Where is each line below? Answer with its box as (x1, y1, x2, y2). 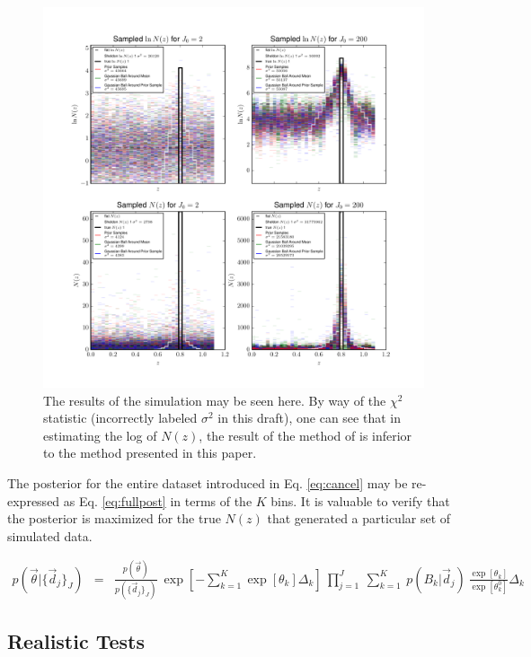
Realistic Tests (7, 627, 146, 655)
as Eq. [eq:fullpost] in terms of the (63, 491, 252, 510)
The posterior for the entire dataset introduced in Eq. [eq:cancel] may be (7, 473, 408, 492)
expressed (7, 491, 60, 510)
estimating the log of (43, 425, 157, 444)
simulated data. (7, 526, 93, 545)
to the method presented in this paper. (43, 443, 257, 462)
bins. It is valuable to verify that (270, 491, 450, 510)
